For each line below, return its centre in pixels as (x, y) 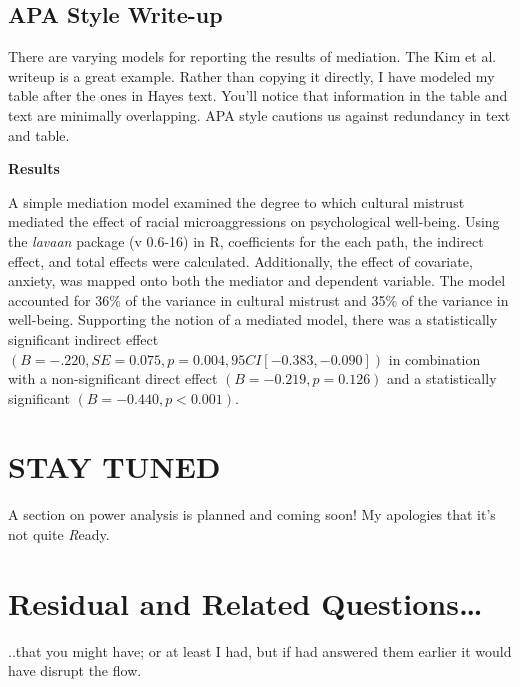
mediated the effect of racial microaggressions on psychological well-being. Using (254, 221)
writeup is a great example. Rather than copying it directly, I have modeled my (251, 75)
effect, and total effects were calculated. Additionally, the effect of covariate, (240, 260)
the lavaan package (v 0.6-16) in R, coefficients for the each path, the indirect (246, 240)
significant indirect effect (83, 338)
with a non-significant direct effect (113, 378)
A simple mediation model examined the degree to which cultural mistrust (236, 201)
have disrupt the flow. (75, 670)
